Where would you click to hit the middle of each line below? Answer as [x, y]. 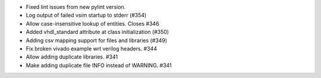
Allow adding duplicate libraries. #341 [72, 57]
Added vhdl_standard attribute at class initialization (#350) [97, 32]
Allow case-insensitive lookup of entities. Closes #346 [93, 23]
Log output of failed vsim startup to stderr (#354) [86, 15]
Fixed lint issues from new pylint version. [76, 7]
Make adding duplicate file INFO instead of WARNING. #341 [99, 65]
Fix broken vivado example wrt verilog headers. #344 [92, 48]
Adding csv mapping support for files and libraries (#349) [97, 40]
